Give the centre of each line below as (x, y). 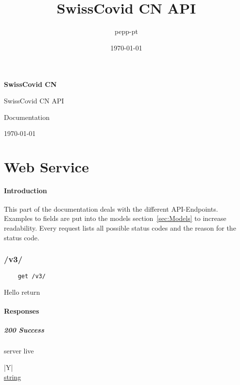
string (13, 377)
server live (19, 351)
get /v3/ (32, 276)
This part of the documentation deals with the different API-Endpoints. (111, 209)
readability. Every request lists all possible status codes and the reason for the (120, 228)
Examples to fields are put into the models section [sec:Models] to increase (115, 218)
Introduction (26, 190)
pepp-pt (126, 31)
